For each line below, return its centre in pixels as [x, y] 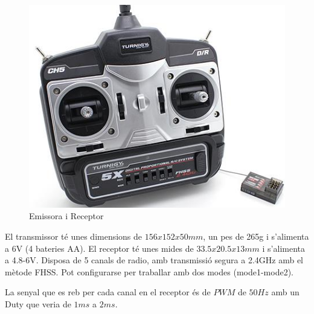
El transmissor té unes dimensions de [74, 236]
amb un [285, 292]
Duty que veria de [38, 303]
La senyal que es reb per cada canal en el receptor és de [108, 292]
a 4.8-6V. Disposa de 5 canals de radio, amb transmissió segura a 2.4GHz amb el [154, 260]
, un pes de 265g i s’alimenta [256, 236]
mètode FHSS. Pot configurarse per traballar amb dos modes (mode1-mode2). [149, 271]
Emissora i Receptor [66, 216]
